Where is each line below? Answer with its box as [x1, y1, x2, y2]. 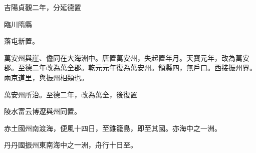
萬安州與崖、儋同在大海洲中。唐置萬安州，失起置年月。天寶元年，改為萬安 [4, 52, 249, 63]
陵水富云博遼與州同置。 [4, 106, 81, 116]
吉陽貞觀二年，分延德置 [4, 2, 81, 12]
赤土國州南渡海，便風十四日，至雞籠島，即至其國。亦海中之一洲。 [4, 122, 221, 133]
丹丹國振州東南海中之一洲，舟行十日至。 [4, 139, 137, 150]
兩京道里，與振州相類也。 [4, 72, 88, 82]
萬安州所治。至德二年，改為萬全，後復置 [4, 89, 137, 99]
